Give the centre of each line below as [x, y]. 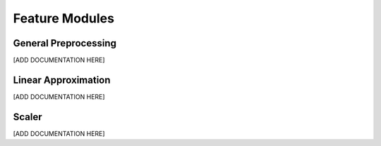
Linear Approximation [62, 80]
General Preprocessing [65, 43]
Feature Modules [64, 18]
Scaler [28, 117]
